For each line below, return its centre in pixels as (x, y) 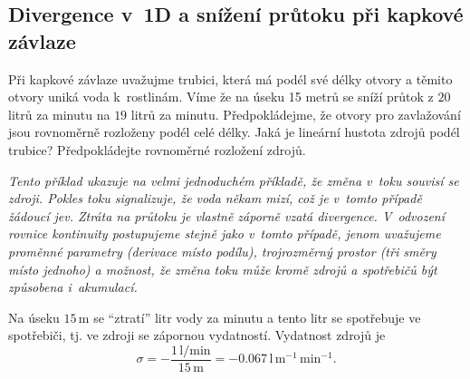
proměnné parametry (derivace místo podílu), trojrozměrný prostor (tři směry (222, 251)
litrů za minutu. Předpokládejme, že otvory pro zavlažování (296, 114)
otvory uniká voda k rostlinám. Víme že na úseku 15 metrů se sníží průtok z (221, 97)
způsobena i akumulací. (73, 287)
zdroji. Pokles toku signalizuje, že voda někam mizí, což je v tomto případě (215, 198)
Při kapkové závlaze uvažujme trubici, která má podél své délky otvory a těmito (230, 78)
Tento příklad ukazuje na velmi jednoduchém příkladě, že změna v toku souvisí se (234, 180)
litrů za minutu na (59, 114)
